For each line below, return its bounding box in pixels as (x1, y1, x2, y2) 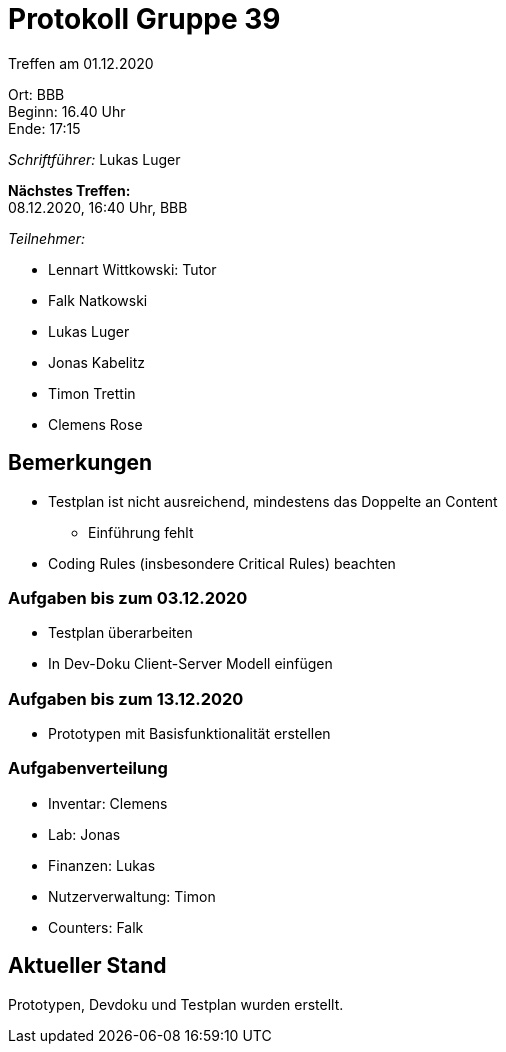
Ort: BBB (8, 85, 65, 103)
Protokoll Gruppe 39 (8, 2, 281, 36)
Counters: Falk (48, 918, 144, 936)
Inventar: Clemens (48, 794, 168, 812)
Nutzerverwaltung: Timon (48, 887, 216, 905)
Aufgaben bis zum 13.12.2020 (8, 688, 244, 709)
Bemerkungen (8, 450, 153, 476)
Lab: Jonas (48, 825, 121, 843)
